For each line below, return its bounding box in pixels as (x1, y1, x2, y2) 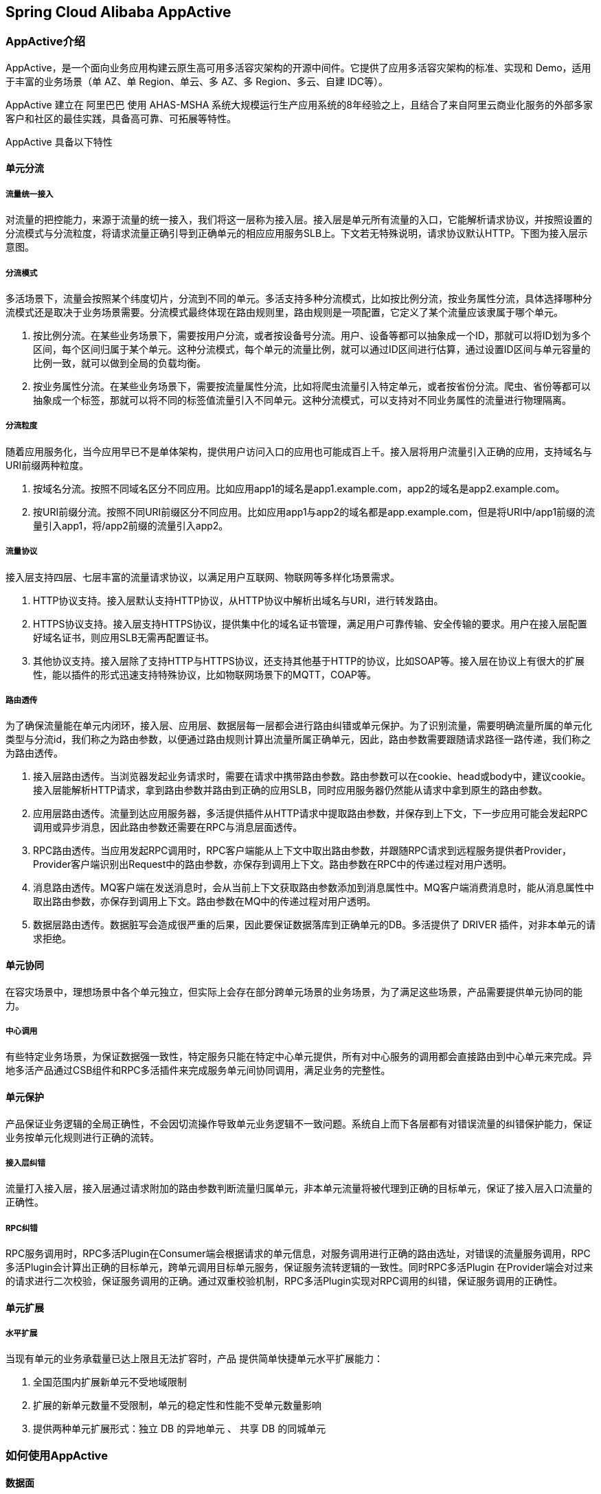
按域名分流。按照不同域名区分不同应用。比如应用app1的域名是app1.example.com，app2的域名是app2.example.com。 (33, 482, 565, 494)
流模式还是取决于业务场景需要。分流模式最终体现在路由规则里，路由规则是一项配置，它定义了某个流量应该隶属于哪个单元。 (5, 306, 563, 318)
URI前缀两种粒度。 (5, 459, 89, 471)
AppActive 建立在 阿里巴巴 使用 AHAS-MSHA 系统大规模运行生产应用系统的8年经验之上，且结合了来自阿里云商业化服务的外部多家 (5, 98, 593, 111)
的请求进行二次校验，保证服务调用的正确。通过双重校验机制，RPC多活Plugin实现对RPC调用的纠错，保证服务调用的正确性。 (5, 1275, 563, 1287)
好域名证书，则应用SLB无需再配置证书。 (33, 631, 215, 643)
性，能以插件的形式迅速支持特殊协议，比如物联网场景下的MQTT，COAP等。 (33, 668, 377, 680)
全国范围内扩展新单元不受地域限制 (33, 1376, 187, 1388)
